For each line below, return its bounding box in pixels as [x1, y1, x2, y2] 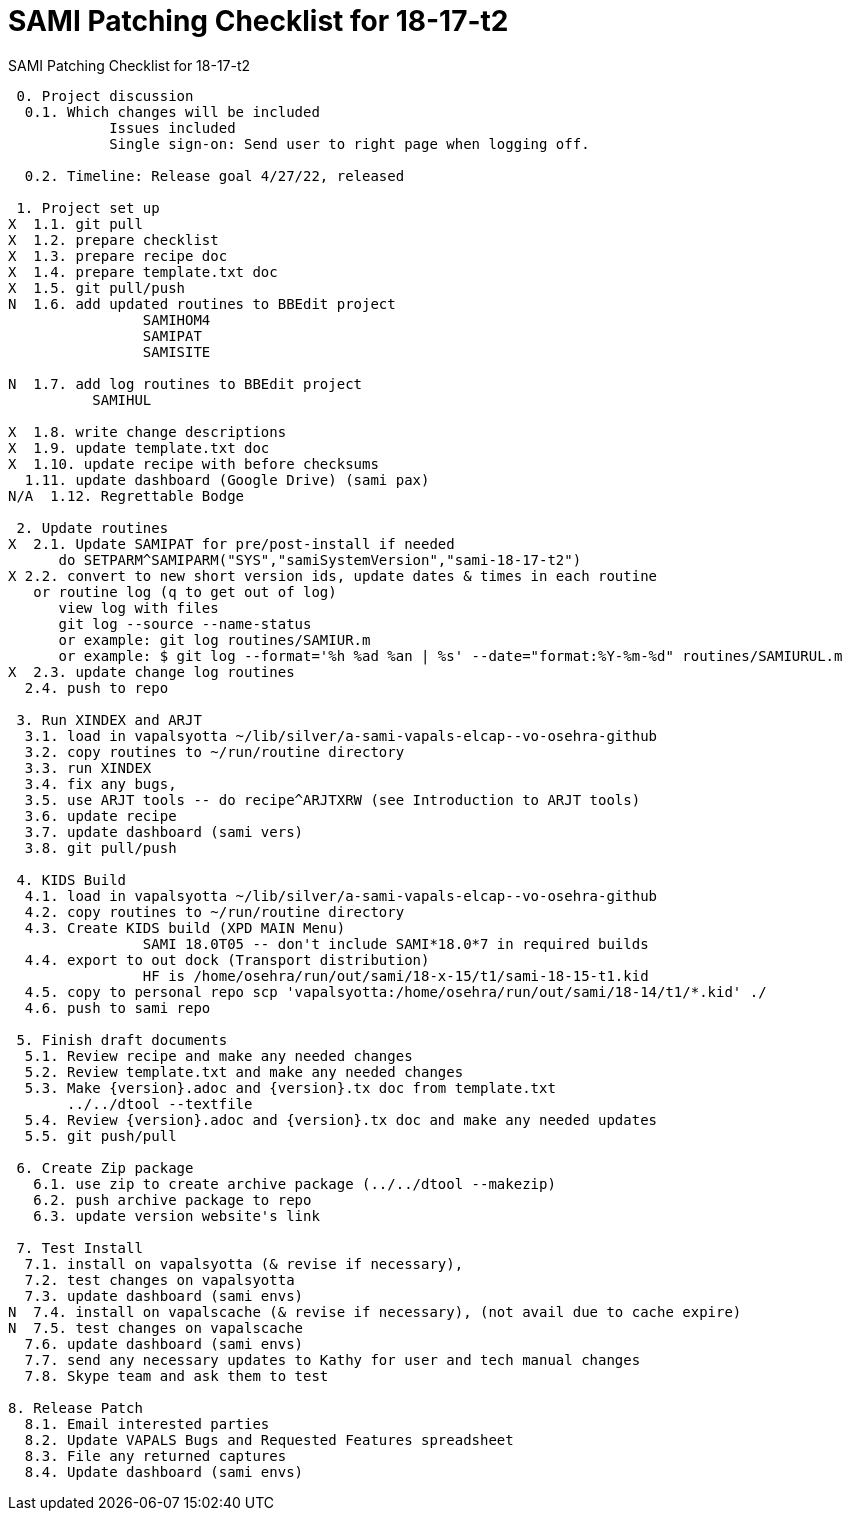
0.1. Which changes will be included [24, 103, 320, 120]
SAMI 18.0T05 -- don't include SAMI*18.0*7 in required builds [142, 935, 649, 952]
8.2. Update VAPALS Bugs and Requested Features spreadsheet [24, 1431, 514, 1448]
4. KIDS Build [16, 871, 127, 888]
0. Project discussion [16, 87, 194, 104]
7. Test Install [16, 1239, 143, 1256]
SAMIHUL [92, 391, 152, 408]
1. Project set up [16, 199, 160, 216]
